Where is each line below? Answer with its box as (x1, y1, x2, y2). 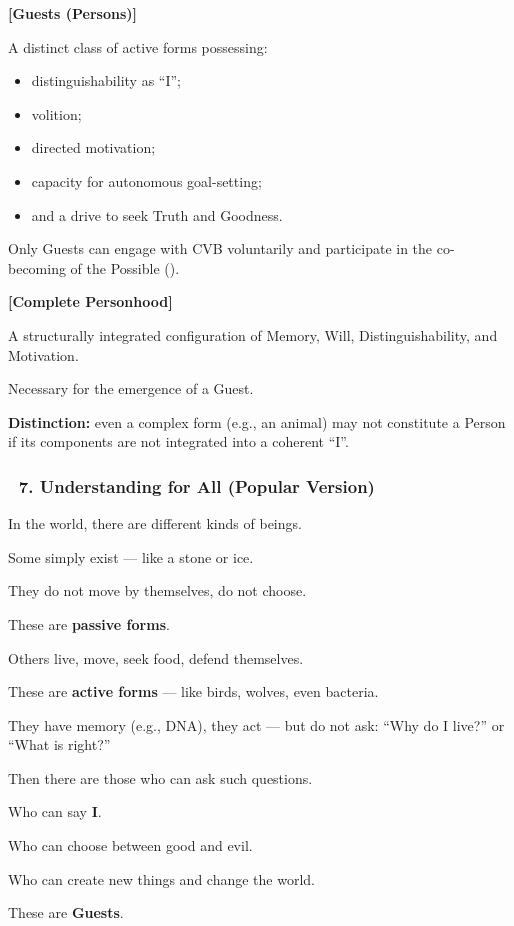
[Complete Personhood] (8, 291, 173, 312)
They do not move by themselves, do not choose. (8, 580, 307, 601)
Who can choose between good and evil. (8, 835, 253, 856)
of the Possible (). (70, 257, 180, 278)
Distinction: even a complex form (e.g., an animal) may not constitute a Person (8, 411, 506, 432)
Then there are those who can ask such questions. (8, 767, 313, 788)
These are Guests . (8, 902, 124, 923)
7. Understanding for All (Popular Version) (18, 473, 375, 498)
